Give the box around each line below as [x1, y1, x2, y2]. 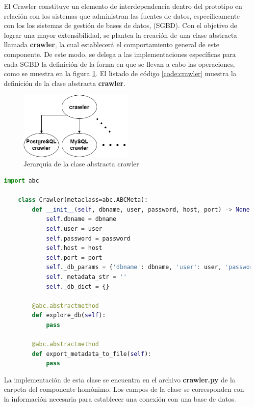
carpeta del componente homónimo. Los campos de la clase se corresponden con [4, 384, 244, 394]
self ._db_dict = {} [46, 283, 109, 290]
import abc [4, 177, 39, 185]
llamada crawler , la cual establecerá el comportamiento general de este [4, 39, 219, 50]
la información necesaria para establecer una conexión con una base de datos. [4, 394, 236, 404]
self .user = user [46, 225, 102, 232]
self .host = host [46, 244, 102, 252]
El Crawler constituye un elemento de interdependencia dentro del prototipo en [4, 1, 242, 11]
